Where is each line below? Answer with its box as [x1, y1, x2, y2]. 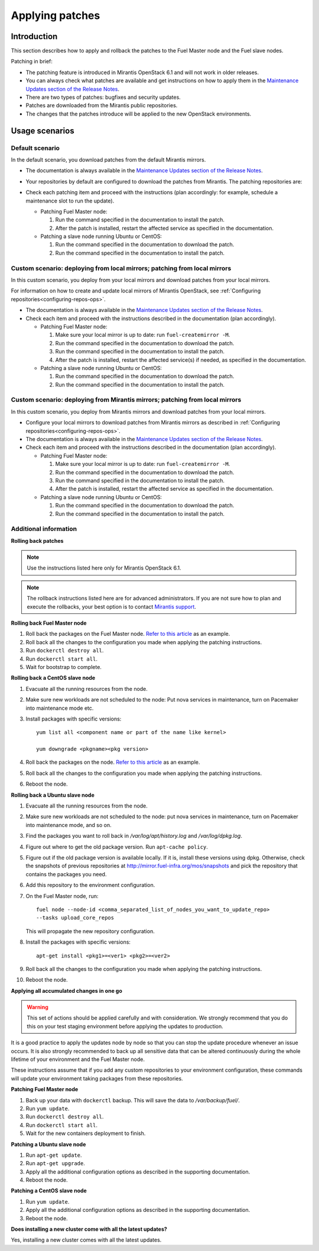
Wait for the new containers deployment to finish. [25, 1130, 146, 1137]
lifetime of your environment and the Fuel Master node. [11, 1056, 145, 1063]
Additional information [11, 525, 77, 533]
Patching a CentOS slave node [11, 1187, 87, 1194]
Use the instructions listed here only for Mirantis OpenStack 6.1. [27, 564, 181, 571]
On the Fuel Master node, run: [25, 892, 99, 899]
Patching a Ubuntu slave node [11, 1140, 86, 1148]
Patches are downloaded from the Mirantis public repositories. [25, 102, 178, 109]
